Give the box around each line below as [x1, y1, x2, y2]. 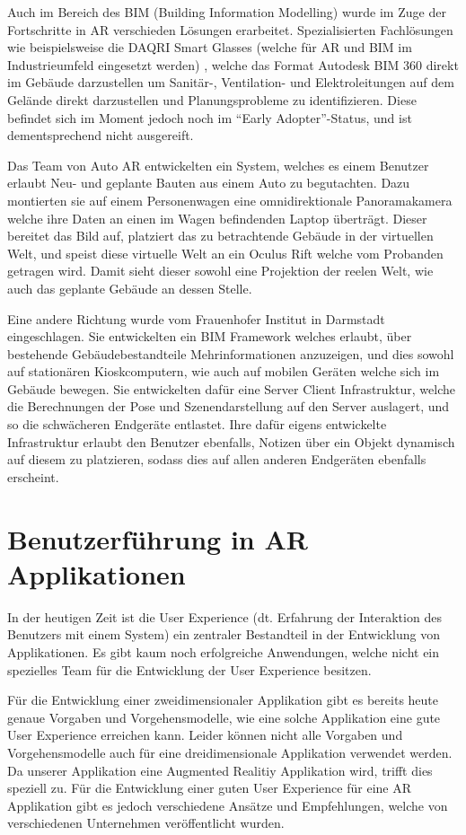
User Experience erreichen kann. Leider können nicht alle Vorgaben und [7, 725, 403, 744]
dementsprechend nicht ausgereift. [7, 126, 194, 145]
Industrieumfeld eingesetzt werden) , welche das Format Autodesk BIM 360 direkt [7, 55, 459, 74]
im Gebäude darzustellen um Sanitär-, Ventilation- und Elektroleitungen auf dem [7, 73, 454, 92]
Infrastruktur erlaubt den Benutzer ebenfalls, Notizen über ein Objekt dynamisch [7, 432, 455, 451]
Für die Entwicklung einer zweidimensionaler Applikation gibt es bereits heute [7, 690, 439, 709]
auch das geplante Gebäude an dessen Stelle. [7, 278, 252, 297]
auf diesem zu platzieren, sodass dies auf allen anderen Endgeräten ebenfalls [7, 450, 426, 469]
